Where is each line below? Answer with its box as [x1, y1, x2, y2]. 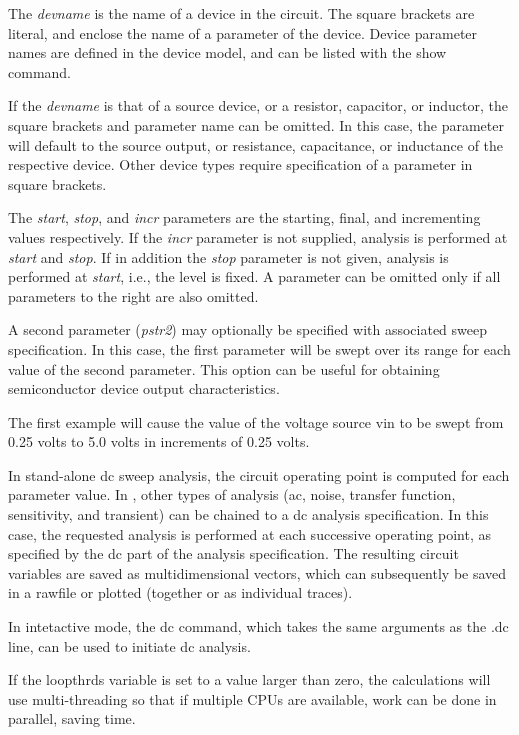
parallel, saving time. [8, 708, 136, 729]
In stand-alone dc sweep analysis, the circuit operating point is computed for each [8, 464, 510, 485]
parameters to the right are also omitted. [8, 285, 259, 306]
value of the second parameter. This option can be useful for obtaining [8, 358, 440, 379]
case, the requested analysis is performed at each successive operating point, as [8, 523, 492, 544]
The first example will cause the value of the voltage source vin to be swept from [8, 411, 504, 432]
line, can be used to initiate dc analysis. [8, 635, 251, 656]
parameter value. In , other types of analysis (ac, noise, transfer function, [8, 484, 456, 505]
